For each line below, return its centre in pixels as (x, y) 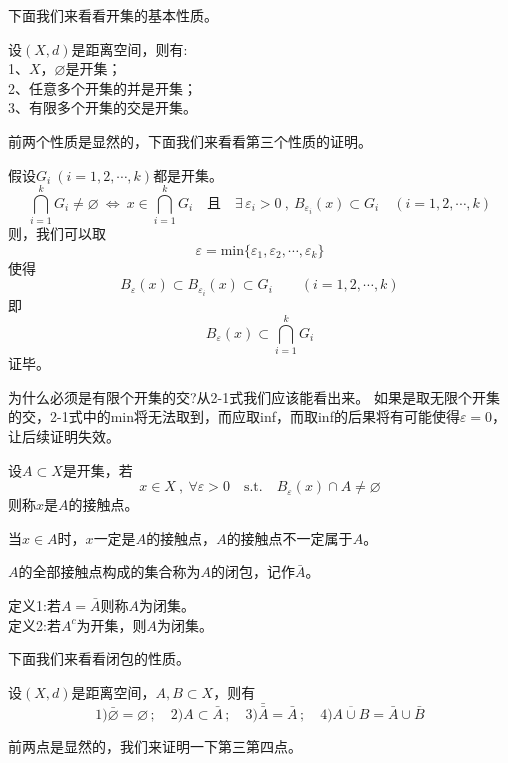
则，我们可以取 (57, 233)
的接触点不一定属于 (289, 537)
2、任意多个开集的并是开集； (102, 87)
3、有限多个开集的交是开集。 (102, 107)
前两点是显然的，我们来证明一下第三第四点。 (155, 745)
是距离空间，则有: (129, 48)
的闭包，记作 (253, 571)
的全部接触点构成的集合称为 (109, 571)
